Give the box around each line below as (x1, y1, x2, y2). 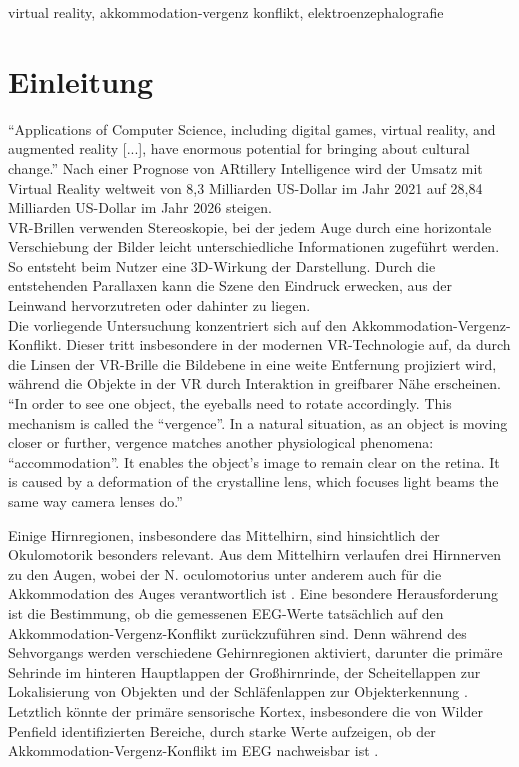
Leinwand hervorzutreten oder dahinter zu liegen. (8, 295, 311, 316)
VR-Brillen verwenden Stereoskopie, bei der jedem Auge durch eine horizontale (8, 216, 492, 237)
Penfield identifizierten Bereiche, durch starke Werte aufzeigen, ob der (8, 720, 436, 741)
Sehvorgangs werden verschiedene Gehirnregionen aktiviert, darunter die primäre (8, 642, 503, 663)
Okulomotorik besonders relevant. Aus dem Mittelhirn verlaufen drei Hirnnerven (8, 544, 501, 565)
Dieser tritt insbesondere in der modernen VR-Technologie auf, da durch (66, 334, 511, 355)
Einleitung (8, 60, 154, 101)
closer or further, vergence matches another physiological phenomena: (8, 432, 434, 453)
